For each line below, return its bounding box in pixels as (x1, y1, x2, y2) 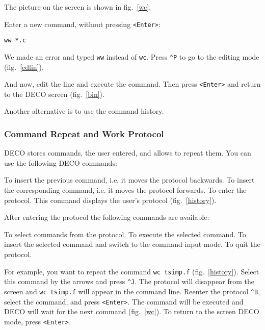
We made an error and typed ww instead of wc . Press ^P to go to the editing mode (4, 51, 259, 62)
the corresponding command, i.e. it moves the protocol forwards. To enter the (4, 185, 247, 195)
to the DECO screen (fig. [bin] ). (4, 88, 104, 99)
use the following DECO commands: (4, 157, 117, 168)
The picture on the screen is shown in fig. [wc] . (4, 2, 151, 12)
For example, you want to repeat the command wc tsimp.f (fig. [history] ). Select (4, 266, 259, 276)
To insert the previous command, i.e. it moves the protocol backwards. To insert (4, 174, 255, 185)
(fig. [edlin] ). (4, 61, 44, 72)
